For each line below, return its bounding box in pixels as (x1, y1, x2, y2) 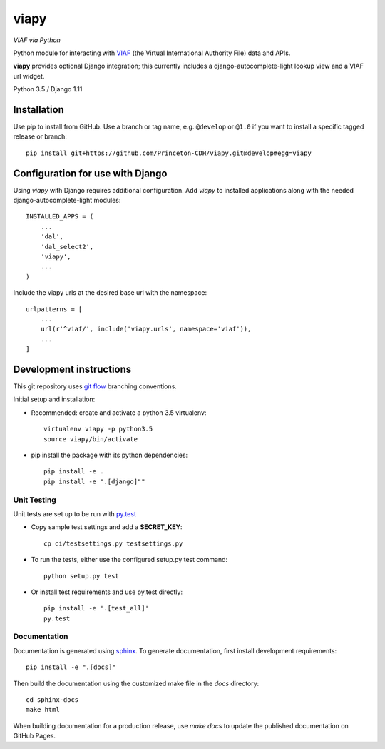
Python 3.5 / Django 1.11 (13, 85, 83, 94)
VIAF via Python (13, 36, 61, 44)
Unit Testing (13, 495, 56, 505)
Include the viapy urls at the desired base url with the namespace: (13, 288, 207, 297)
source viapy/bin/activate (43, 435, 138, 443)
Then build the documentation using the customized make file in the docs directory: (13, 679, 260, 688)
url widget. (13, 71, 45, 80)
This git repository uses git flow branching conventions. (13, 382, 178, 391)
